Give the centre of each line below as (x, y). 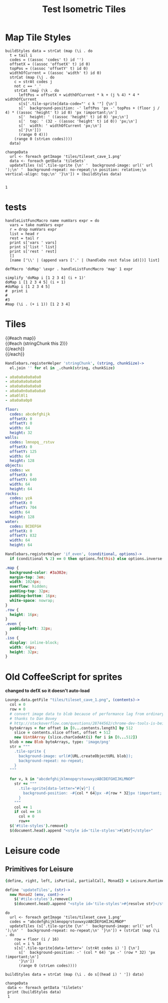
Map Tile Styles (38, 37)
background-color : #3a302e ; (39, 572)
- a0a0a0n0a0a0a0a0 (25, 391)
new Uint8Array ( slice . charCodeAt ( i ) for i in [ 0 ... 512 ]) (76, 738)
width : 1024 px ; (25, 582)
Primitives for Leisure (39, 869)
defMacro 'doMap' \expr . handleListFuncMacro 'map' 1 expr (69, 269)
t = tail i (21, 55)
